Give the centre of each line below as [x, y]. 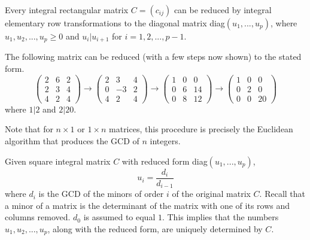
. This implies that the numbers [220, 217]
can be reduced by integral [223, 10]
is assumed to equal [119, 217]
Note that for [29, 129]
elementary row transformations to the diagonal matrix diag [115, 23]
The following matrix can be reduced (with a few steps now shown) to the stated [153, 57]
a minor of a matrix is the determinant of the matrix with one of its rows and [148, 205]
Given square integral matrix [58, 161]
